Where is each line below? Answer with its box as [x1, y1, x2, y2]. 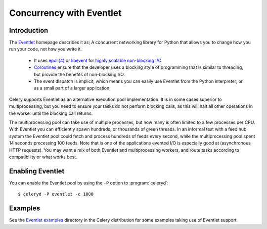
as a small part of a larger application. [34, 85, 111, 91]
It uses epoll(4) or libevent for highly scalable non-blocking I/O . [34, 57, 163, 63]
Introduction [9, 26, 48, 35]
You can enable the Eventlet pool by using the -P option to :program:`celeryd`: [9, 180, 169, 185]
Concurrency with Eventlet [9, 7, 122, 18]
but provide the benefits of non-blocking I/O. [34, 71, 125, 77]
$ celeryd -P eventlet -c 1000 [18, 191, 94, 197]
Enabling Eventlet [9, 167, 65, 175]
